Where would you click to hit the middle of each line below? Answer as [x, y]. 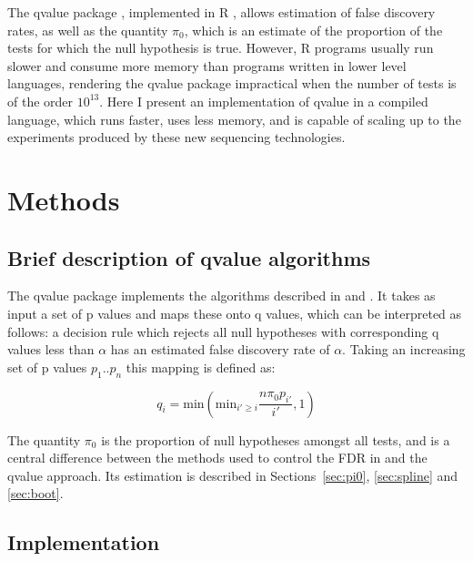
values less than [51, 349]
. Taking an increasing [404, 349]
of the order [40, 101]
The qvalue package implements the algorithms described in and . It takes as [221, 296]
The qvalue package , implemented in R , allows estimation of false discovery [221, 12]
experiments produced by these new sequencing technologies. [176, 137]
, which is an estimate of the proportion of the [313, 30]
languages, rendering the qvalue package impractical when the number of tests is [232, 83]
